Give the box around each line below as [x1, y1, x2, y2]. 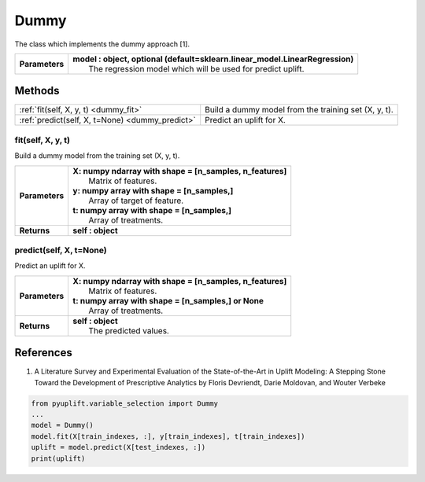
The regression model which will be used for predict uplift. [88, 63, 305, 74]
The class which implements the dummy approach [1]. [14, 39, 190, 49]
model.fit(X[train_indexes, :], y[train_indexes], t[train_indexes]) [31, 432, 305, 440]
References [14, 346, 72, 359]
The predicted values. [88, 325, 169, 336]
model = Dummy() [31, 421, 94, 430]
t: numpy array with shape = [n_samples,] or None [72, 295, 264, 306]
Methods [14, 84, 60, 98]
